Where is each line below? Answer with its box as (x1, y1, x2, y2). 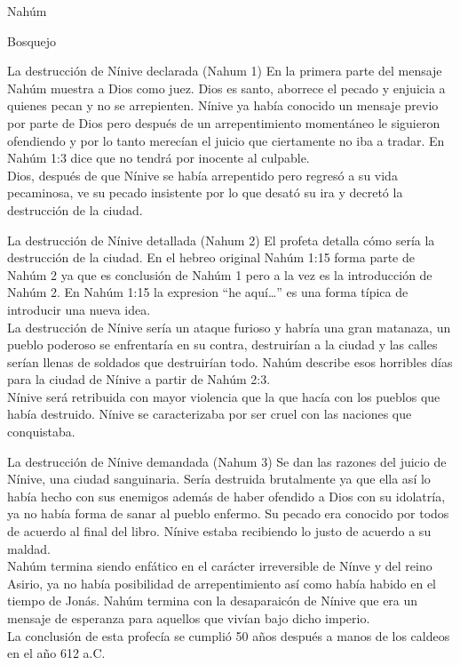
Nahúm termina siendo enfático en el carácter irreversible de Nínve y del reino (7, 557, 432, 575)
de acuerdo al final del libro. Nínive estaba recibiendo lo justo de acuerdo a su (7, 522, 432, 541)
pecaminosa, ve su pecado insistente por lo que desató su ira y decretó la (7, 183, 403, 202)
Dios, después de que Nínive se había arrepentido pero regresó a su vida (7, 165, 398, 184)
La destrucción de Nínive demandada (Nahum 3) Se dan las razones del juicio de (7, 452, 447, 470)
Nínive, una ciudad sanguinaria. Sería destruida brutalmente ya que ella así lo (7, 469, 431, 488)
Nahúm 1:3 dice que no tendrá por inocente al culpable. (7, 148, 310, 167)
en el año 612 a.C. (7, 644, 106, 662)
